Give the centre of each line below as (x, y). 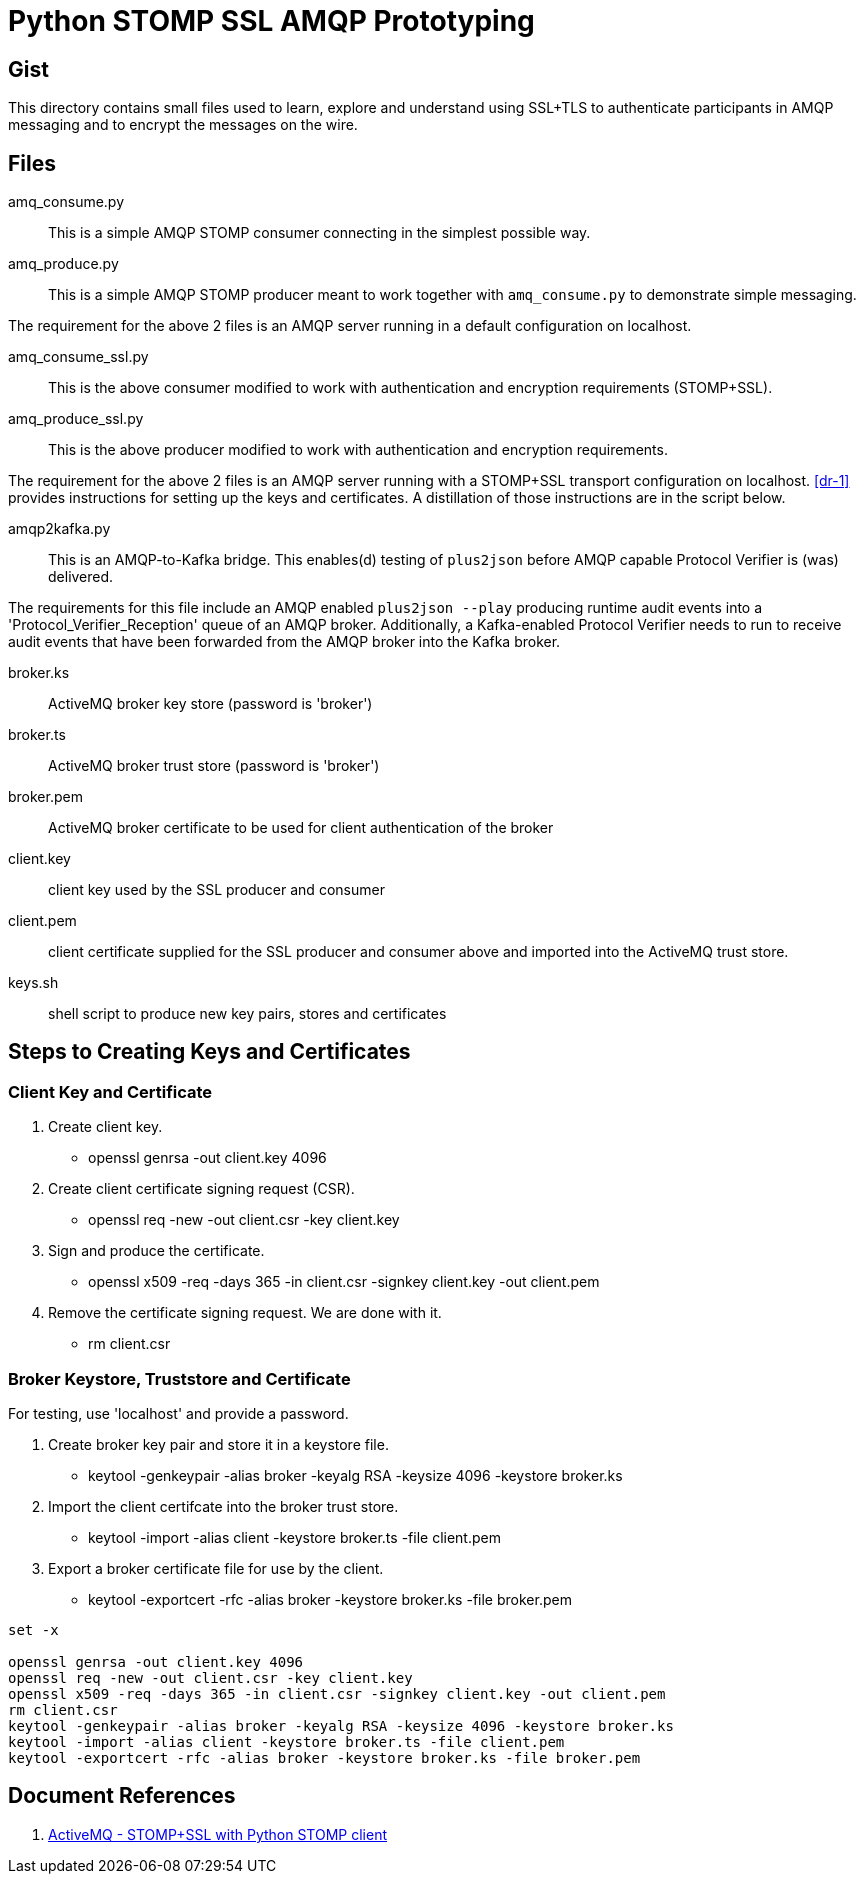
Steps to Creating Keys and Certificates (209, 1052)
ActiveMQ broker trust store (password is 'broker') (214, 766)
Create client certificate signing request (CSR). (201, 1189)
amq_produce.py (63, 264)
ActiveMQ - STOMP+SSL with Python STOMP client (218, 1834)
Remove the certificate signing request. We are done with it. (245, 1313)
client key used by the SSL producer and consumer (216, 890)
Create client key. (105, 1127)
